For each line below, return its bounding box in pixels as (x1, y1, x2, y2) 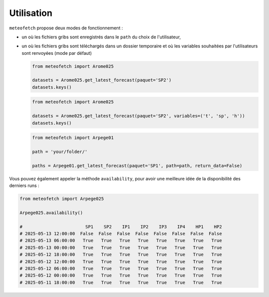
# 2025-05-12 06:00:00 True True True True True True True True (19, 266, 222, 272)
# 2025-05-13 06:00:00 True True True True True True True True (19, 238, 222, 244)
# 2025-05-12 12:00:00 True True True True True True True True (19, 259, 222, 264)
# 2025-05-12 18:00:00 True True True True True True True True (19, 252, 222, 258)
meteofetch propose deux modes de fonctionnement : (9, 25, 123, 31)
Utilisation (9, 7, 52, 18)
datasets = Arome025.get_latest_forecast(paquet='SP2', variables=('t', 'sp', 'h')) (32, 113, 245, 119)
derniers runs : (9, 182, 39, 189)
